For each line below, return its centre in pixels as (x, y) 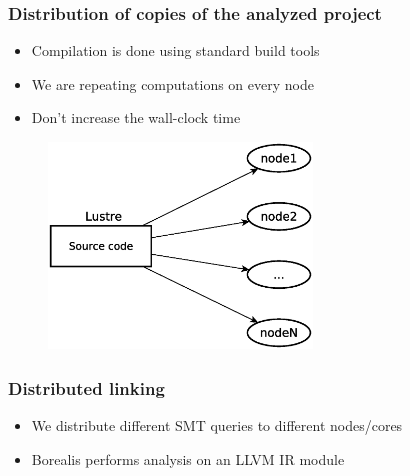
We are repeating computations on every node (172, 83)
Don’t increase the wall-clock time (136, 117)
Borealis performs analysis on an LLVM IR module (188, 458)
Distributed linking (86, 387)
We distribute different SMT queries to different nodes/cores (217, 425)
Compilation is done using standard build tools (175, 50)
